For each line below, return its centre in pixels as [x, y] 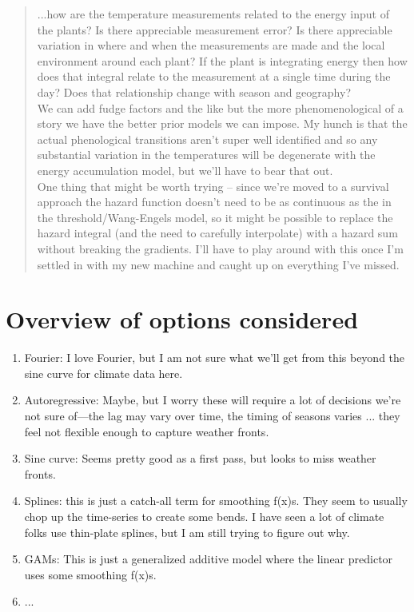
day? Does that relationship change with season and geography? [194, 91]
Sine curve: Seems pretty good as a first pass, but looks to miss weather [200, 458]
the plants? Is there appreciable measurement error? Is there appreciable [215, 29]
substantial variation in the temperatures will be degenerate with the [206, 155]
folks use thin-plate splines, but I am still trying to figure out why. [187, 532]
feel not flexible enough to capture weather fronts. [147, 431]
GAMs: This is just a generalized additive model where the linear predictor [209, 559]
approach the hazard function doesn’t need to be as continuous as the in [214, 202]
